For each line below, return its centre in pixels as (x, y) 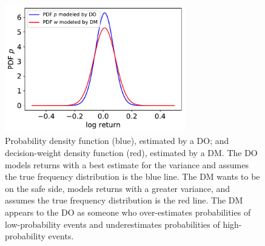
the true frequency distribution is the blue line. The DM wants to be (132, 176)
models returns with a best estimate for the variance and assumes (127, 164)
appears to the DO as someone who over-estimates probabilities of (128, 212)
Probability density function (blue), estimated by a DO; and (117, 141)
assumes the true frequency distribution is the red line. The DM (124, 200)
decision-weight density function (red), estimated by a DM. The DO (131, 153)
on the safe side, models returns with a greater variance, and (118, 188)
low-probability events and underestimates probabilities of (112, 224)
